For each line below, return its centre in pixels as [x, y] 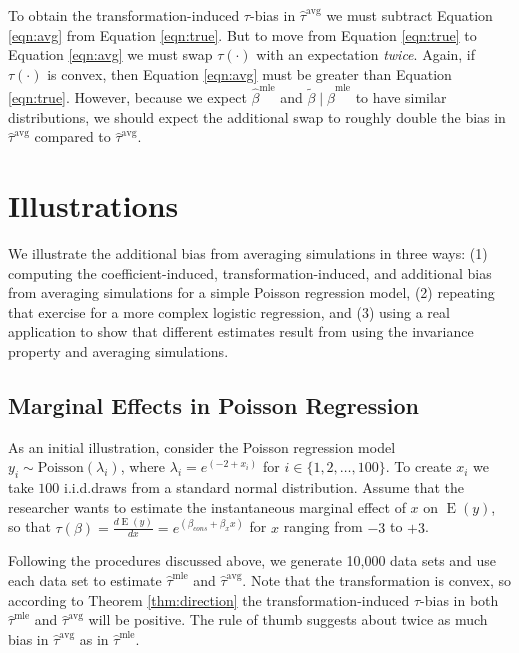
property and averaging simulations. [118, 350]
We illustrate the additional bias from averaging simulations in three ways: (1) [248, 253]
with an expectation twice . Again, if [366, 54]
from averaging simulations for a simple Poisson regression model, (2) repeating [251, 292]
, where [143, 466]
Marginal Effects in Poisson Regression [213, 404]
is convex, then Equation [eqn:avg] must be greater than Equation [249, 73]
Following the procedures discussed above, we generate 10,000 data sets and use [252, 560]
